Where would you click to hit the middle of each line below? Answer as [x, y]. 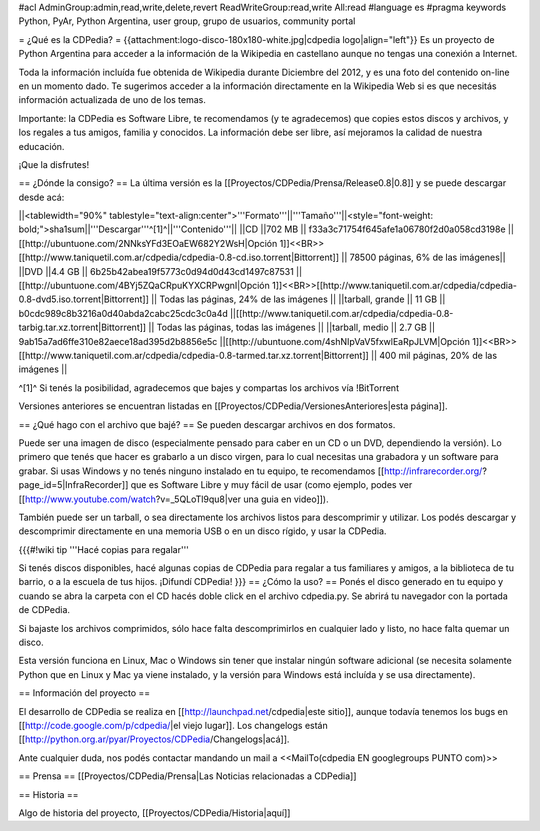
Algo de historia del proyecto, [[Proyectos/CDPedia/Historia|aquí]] [154, 812]
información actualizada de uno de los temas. [112, 100]
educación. [41, 146]
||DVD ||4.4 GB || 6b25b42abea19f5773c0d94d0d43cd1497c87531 [156, 271]
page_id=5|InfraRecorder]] [73, 485]
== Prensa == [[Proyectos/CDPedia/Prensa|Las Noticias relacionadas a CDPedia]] [187, 776]
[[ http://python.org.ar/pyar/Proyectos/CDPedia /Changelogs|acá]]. [154, 739]
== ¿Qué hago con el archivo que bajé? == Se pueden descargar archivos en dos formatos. [207, 424]
